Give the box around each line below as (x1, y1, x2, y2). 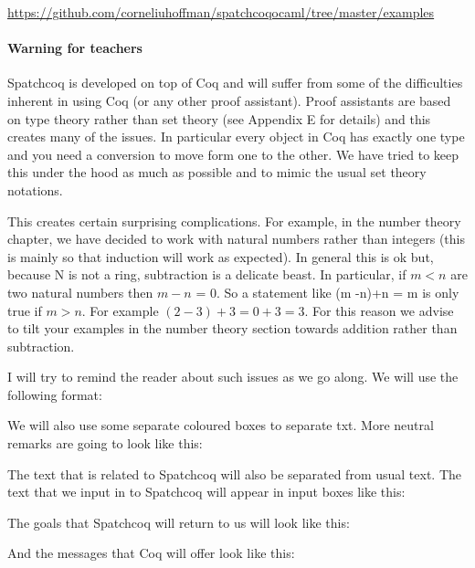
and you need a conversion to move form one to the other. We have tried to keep (7, 144, 459, 163)
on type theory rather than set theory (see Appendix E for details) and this (7, 109, 431, 128)
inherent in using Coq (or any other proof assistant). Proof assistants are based (7, 90, 451, 110)
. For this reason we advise (304, 300, 454, 320)
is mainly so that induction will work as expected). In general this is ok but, (7, 247, 434, 266)
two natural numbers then (7, 282, 153, 301)
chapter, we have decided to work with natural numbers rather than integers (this (7, 229, 466, 248)
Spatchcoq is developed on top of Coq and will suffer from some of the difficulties (7, 73, 463, 92)
